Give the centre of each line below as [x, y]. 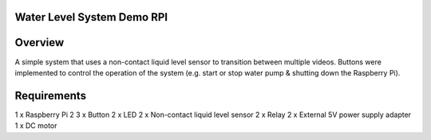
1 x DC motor [36, 126]
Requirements [51, 95]
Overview [40, 43]
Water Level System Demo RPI [91, 17]
